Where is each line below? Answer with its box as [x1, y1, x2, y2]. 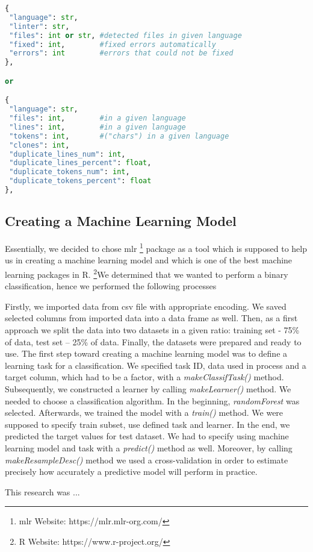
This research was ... [5, 485, 80, 498]
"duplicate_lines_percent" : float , [9, 158, 152, 168]
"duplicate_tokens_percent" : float [9, 177, 152, 186]
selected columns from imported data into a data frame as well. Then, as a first [5, 312, 298, 324]
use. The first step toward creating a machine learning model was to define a [5, 347, 288, 360]
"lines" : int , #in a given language [9, 122, 186, 131]
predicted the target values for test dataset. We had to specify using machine [5, 430, 289, 442]
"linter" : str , [9, 22, 70, 31]
